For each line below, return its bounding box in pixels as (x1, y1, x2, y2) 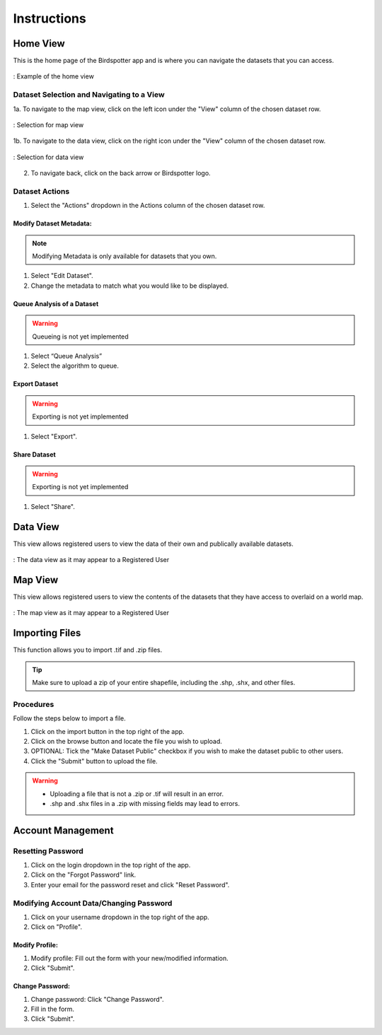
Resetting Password (13, 846, 84, 855)
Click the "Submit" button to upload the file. (30, 756, 158, 765)
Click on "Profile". (30, 923, 83, 931)
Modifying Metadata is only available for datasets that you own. (32, 252, 217, 261)
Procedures (13, 699, 54, 709)
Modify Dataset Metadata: (13, 219, 92, 228)
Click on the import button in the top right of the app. (30, 727, 185, 735)
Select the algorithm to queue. (30, 361, 120, 370)
